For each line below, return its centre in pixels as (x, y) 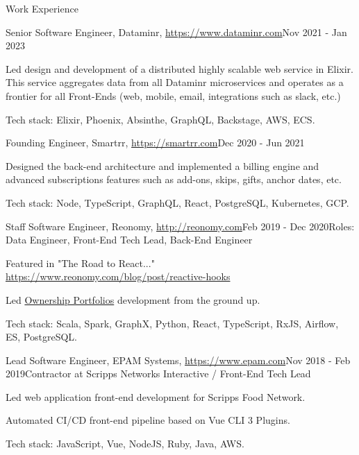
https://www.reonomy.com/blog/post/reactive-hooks (118, 276)
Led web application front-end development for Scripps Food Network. (156, 396)
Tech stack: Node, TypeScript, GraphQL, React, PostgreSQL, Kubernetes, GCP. (177, 202)
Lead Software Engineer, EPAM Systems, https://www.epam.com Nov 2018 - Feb (178, 360)
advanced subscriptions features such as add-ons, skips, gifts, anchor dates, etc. (174, 179)
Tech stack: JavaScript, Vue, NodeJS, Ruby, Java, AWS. (125, 444)
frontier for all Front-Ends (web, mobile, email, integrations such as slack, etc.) (173, 95)
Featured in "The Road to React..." (80, 263)
